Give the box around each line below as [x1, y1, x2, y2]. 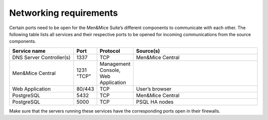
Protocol [99, 47, 120, 54]
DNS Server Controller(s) [12, 54, 71, 61]
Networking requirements [9, 7, 118, 18]
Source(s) [136, 47, 160, 54]
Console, [99, 67, 121, 74]
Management [99, 60, 131, 67]
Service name [12, 47, 46, 54]
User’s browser [136, 85, 172, 92]
